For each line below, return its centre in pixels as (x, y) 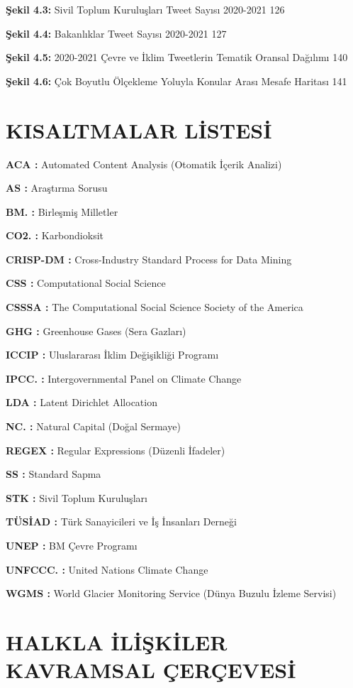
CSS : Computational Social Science (86, 283)
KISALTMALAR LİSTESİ (139, 130)
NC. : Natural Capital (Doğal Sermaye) (93, 426)
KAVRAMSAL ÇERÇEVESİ (151, 670)
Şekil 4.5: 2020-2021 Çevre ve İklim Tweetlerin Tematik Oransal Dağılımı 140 (177, 57)
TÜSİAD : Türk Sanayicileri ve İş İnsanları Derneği (121, 522)
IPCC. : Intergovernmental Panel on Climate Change (124, 378)
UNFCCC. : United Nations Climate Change (107, 569)
